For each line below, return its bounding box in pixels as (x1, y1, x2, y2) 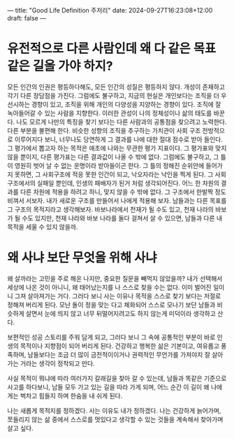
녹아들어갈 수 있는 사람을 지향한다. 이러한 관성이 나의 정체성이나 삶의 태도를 (7, 109, 212, 117)
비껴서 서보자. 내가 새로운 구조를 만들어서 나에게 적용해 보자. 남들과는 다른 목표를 (7, 196, 227, 204)
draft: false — (7, 14, 47, 22)
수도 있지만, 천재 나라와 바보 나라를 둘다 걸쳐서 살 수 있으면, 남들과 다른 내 (22, 214, 223, 222)
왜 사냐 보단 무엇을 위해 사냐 (7, 250, 157, 266)
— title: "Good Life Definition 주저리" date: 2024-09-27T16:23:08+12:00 (7, 6, 213, 14)
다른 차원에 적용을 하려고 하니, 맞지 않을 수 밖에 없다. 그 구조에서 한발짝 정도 (20, 188, 227, 196)
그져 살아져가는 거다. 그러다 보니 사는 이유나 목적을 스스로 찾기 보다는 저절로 (14, 291, 221, 300)
